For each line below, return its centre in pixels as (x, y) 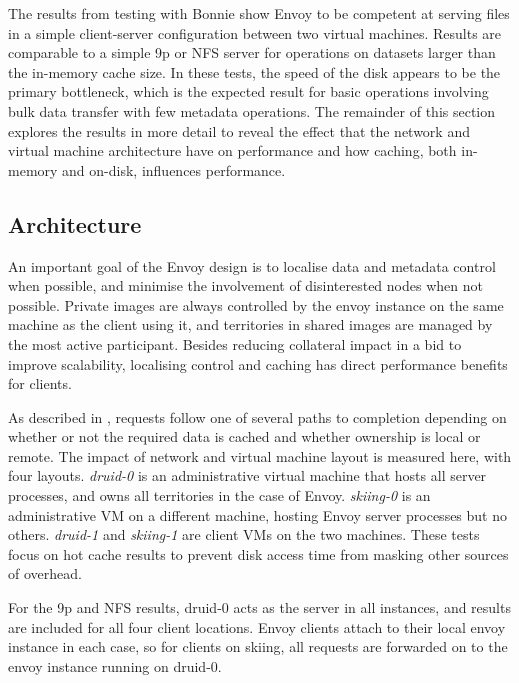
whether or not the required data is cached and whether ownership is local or (244, 436)
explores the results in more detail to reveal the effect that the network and (239, 130)
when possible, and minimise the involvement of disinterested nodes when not (245, 285)
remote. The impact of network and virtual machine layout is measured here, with (260, 455)
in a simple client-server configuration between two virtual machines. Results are (255, 32)
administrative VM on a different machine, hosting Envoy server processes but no (257, 514)
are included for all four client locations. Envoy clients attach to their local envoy (257, 626)
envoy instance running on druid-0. (115, 665)
